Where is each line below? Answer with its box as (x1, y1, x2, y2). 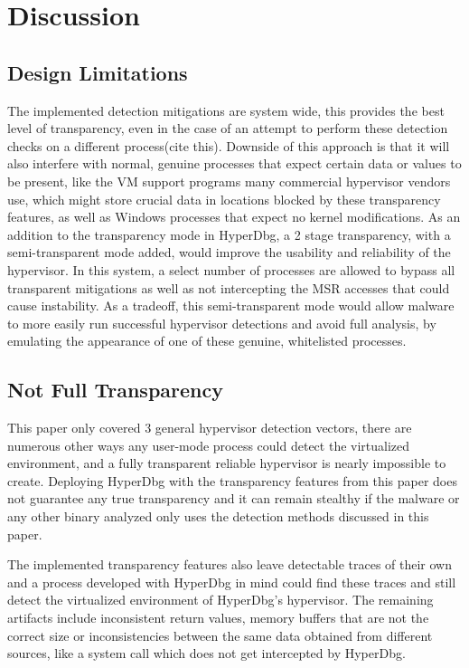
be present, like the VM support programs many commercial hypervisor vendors (7, 171, 451, 190)
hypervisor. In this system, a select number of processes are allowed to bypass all (7, 260, 455, 279)
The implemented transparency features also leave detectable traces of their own (7, 555, 452, 574)
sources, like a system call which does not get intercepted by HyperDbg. (7, 644, 406, 663)
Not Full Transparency (7, 376, 223, 404)
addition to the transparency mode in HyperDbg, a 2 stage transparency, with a (7, 224, 451, 243)
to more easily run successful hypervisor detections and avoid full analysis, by (7, 313, 436, 332)
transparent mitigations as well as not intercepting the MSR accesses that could (7, 278, 450, 297)
